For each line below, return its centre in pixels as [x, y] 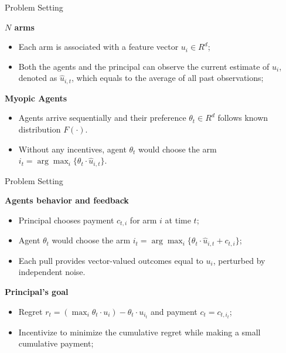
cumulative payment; [56, 343]
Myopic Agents [36, 98]
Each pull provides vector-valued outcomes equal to [111, 260]
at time [178, 220]
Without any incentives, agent [72, 149]
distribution [40, 129]
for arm [143, 220]
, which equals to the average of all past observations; [168, 78]
